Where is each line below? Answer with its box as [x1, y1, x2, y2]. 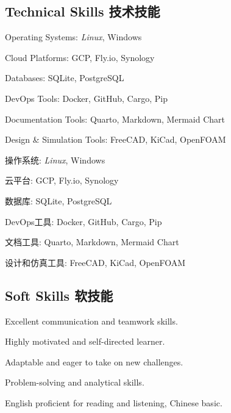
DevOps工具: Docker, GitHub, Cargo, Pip [5, 215, 162, 228]
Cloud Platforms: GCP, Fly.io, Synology [5, 51, 155, 63]
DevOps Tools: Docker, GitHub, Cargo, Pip [5, 92, 168, 104]
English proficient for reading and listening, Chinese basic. [5, 396, 222, 409]
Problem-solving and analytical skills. [5, 376, 144, 389]
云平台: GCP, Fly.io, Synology [5, 174, 119, 187]
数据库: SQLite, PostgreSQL [5, 194, 112, 207]
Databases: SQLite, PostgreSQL [5, 71, 124, 84]
